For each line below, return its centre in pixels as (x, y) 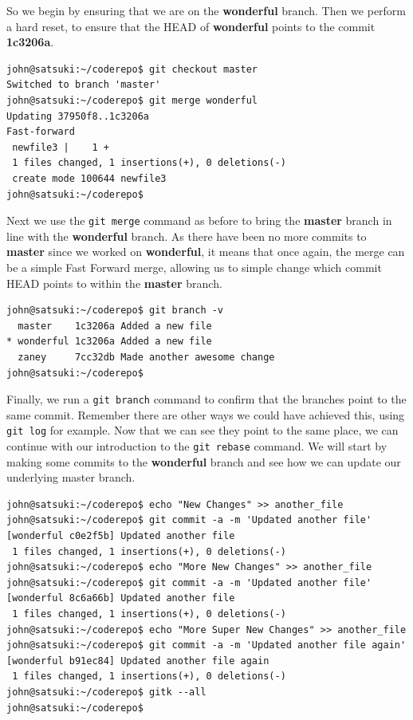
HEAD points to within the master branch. (114, 283)
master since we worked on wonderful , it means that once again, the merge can (206, 252)
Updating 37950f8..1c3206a (78, 116)
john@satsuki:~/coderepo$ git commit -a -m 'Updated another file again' (206, 645)
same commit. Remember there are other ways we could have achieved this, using (206, 414)
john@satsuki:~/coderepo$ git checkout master (132, 69)
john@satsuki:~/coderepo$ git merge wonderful (132, 100)
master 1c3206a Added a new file (115, 326)
